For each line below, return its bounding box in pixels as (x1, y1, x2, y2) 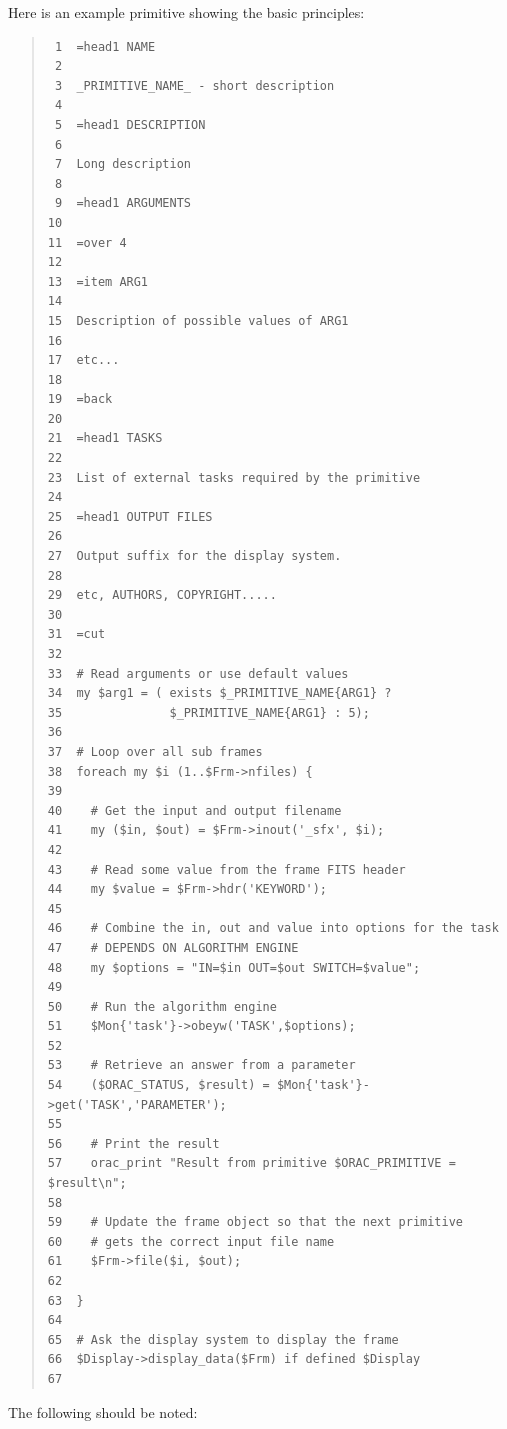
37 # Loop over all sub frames (47, 744, 263, 759)
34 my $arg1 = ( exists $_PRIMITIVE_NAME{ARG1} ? (47, 686, 392, 701)
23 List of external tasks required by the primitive (47, 470, 421, 485)
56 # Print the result (47, 1136, 220, 1151)
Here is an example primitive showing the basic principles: (8, 2, 365, 22)
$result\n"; (47, 1176, 127, 1191)
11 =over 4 (47, 235, 127, 250)
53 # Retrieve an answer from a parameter (47, 1058, 356, 1073)
